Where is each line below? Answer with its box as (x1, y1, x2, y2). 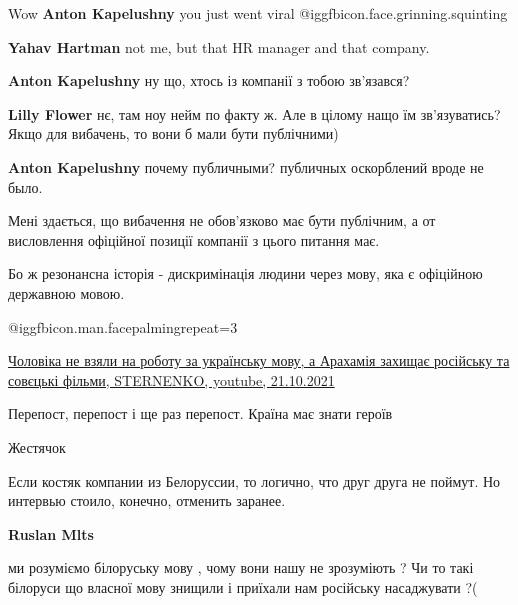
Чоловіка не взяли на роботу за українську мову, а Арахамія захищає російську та (8, 350, 510, 371)
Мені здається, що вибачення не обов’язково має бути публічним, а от (8, 210, 436, 231)
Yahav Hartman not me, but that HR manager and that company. (8, 36, 430, 57)
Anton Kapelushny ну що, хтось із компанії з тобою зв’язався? (8, 70, 410, 91)
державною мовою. (8, 282, 125, 303)
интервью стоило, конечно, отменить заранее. (8, 490, 286, 511)
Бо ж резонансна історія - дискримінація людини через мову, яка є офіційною (8, 263, 483, 284)
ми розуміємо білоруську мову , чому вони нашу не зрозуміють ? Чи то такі (8, 557, 474, 578)
